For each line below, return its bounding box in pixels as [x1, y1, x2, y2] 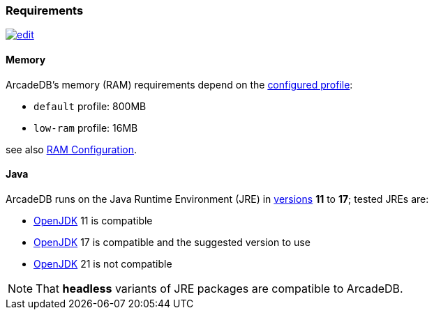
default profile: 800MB [33, 100, 147, 112]
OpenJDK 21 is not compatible [33, 257, 172, 270]
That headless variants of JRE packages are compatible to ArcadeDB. [36, 281, 403, 295]
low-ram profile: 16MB [33, 121, 138, 134]
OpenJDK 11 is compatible [33, 214, 153, 226]
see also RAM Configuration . [6, 143, 137, 155]
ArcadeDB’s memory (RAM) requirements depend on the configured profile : [6, 78, 353, 91]
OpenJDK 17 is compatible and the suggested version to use [33, 236, 310, 248]
